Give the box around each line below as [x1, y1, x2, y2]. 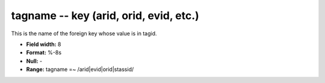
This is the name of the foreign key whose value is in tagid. [11, 30, 157, 37]
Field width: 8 [26, 41, 61, 48]
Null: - [26, 57, 43, 64]
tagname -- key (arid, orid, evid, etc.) [11, 9, 200, 22]
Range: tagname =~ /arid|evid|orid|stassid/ [26, 66, 134, 73]
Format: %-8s [26, 49, 62, 56]
